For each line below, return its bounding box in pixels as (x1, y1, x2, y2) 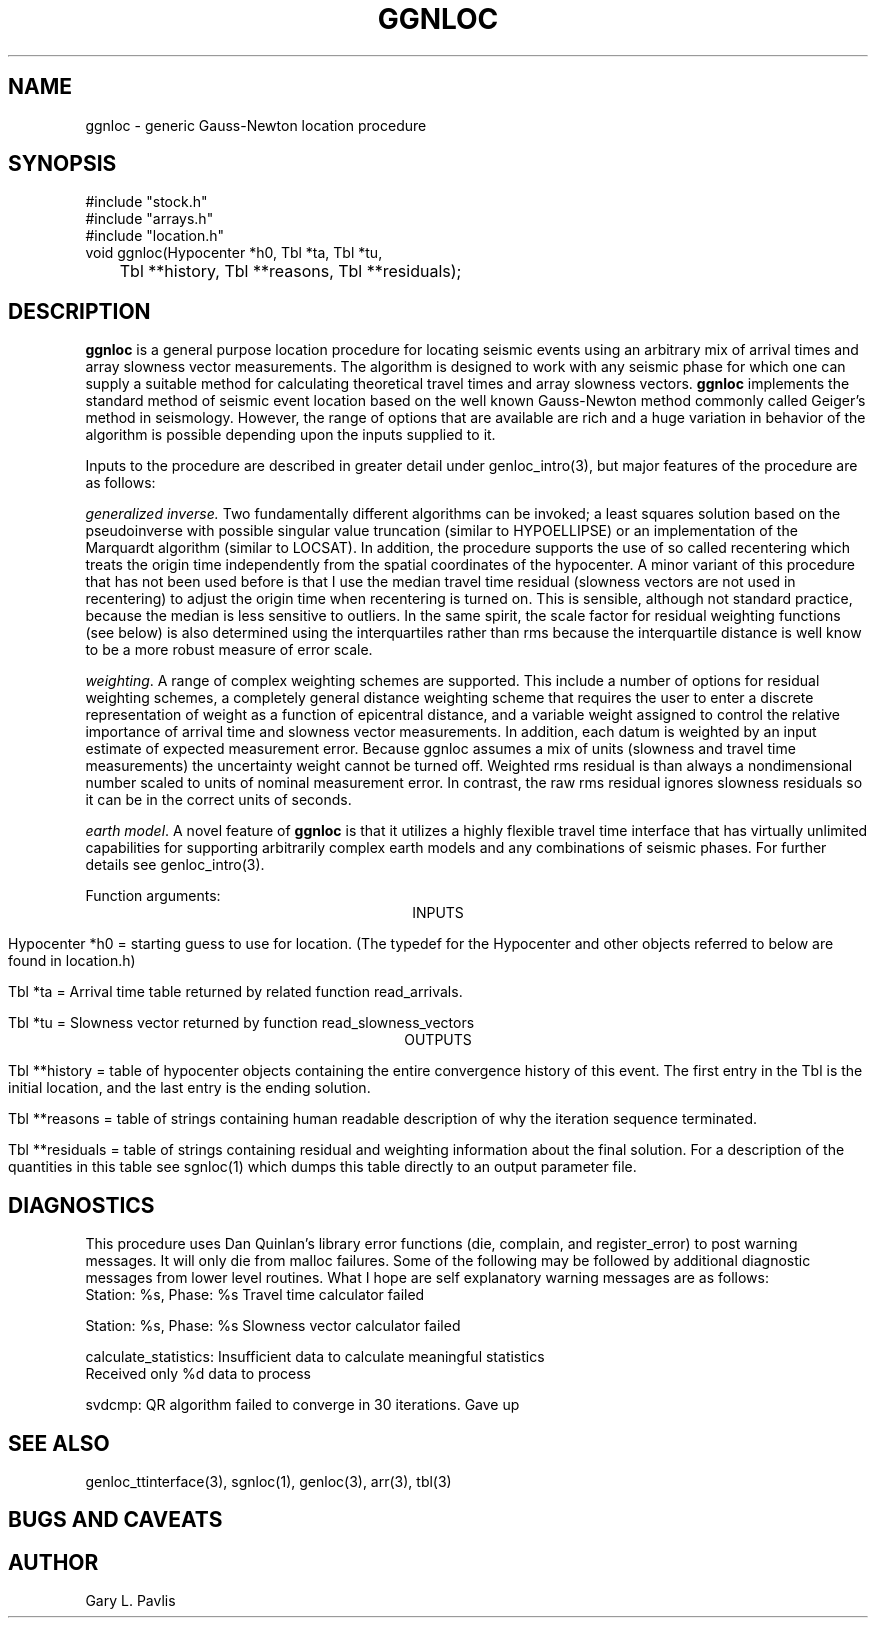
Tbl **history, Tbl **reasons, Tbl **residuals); (119, 261, 462, 282)
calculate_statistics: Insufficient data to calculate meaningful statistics (85, 1348, 545, 1366)
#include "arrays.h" (85, 210, 214, 228)
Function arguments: (85, 887, 221, 905)
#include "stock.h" (85, 193, 208, 211)
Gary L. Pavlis (85, 1592, 176, 1610)
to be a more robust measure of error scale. (85, 641, 373, 659)
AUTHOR (8, 1549, 99, 1575)
